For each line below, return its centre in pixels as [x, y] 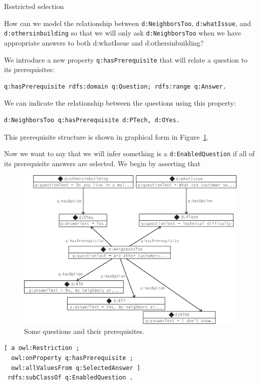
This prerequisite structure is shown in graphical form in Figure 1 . [106, 136]
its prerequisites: [29, 69]
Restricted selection [34, 6]
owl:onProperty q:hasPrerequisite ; [72, 358]
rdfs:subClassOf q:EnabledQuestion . [70, 378]
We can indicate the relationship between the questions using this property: [120, 103]
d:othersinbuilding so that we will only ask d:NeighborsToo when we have [123, 33]
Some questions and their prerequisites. [84, 331]
